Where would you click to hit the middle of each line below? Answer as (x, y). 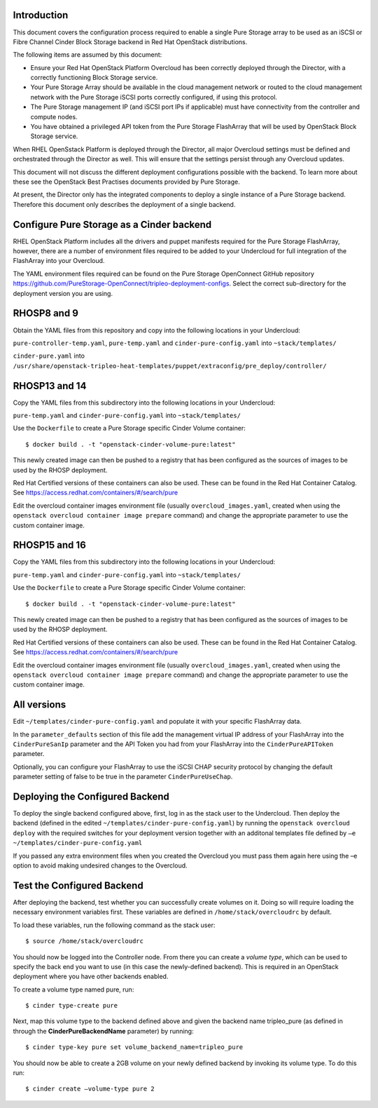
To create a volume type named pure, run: (73, 989)
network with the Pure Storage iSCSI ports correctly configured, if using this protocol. (154, 97)
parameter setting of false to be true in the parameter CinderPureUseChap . (123, 777)
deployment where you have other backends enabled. (91, 977)
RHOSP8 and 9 (45, 313)
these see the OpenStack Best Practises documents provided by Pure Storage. (127, 182)
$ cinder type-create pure (72, 1006)
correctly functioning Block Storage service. (94, 78)
